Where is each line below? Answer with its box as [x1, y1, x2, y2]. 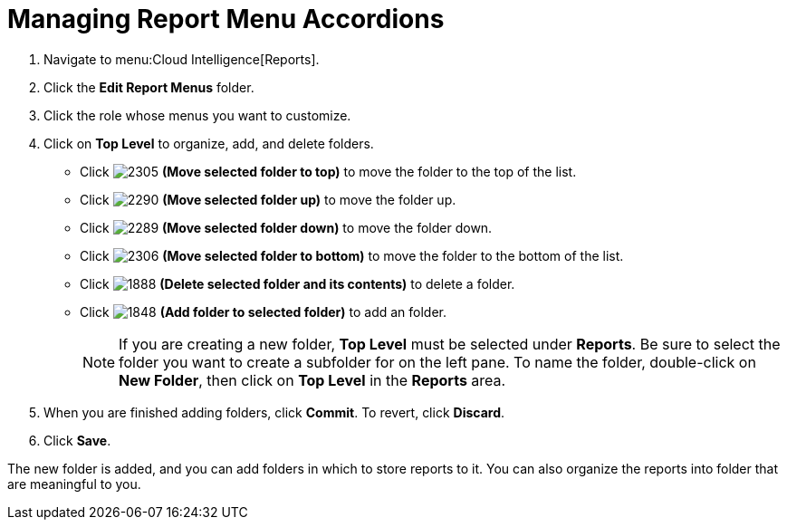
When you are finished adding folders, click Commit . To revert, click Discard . [43, 404, 505, 420]
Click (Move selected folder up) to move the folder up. [80, 191, 456, 207]
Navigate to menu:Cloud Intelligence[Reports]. [43, 51, 320, 67]
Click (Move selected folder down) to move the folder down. [80, 219, 493, 235]
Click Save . [43, 432, 111, 448]
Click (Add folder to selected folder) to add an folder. [80, 303, 447, 320]
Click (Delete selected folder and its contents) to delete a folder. [80, 275, 515, 292]
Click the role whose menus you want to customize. [43, 107, 351, 123]
